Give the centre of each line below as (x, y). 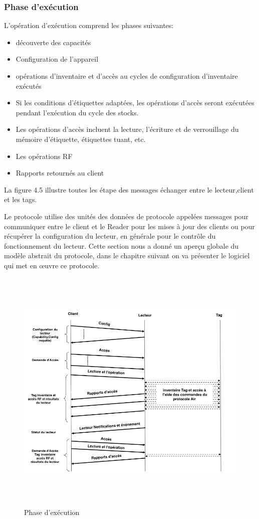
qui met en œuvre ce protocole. (52, 265)
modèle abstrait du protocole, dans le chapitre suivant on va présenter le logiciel (127, 255)
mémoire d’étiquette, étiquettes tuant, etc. (81, 139)
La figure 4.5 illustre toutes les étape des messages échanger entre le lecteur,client (129, 189)
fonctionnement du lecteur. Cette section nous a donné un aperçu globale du (121, 245)
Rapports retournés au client (60, 173)
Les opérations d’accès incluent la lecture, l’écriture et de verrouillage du (127, 129)
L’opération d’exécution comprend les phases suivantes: (89, 25)
